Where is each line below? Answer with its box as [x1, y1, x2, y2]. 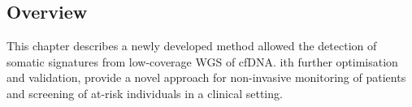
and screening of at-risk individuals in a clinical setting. [7, 84, 283, 101]
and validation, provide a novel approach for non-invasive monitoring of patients [7, 69, 406, 86]
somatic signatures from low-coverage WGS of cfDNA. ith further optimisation [7, 53, 398, 70]
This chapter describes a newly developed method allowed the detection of [7, 37, 377, 54]
